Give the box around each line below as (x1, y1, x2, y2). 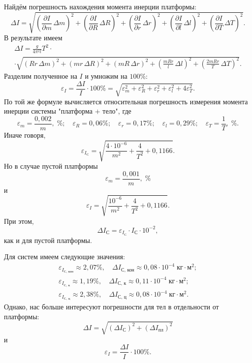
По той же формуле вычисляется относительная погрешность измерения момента (4, 96, 248, 106)
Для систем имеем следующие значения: (4, 251, 125, 262)
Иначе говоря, (4, 129, 46, 140)
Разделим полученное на (4, 70, 77, 81)
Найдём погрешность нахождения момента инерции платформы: (4, 1, 197, 11)
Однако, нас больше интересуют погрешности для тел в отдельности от (4, 302, 219, 312)
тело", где (102, 106, 131, 116)
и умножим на (85, 70, 127, 81)
